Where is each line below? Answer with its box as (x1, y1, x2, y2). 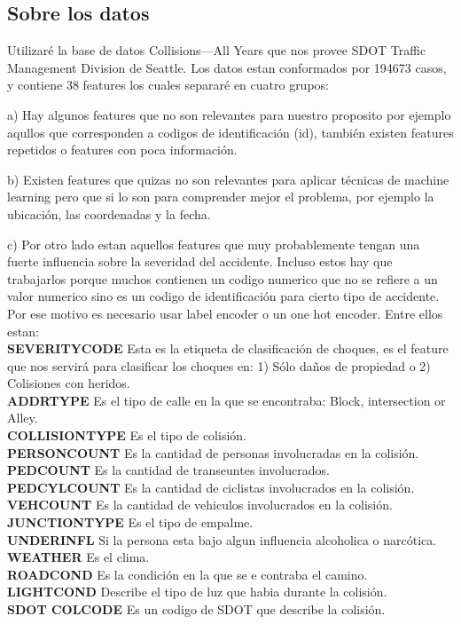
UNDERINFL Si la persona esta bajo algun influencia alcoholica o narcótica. (7, 530, 437, 549)
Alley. (7, 408, 38, 427)
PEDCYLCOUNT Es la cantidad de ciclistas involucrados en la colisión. (7, 478, 415, 496)
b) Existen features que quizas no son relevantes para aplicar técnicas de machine (7, 170, 449, 188)
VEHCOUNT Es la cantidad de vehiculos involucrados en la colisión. (7, 495, 393, 514)
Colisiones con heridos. (7, 374, 130, 392)
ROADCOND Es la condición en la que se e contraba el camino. (7, 565, 368, 583)
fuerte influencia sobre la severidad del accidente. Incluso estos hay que (7, 252, 393, 271)
